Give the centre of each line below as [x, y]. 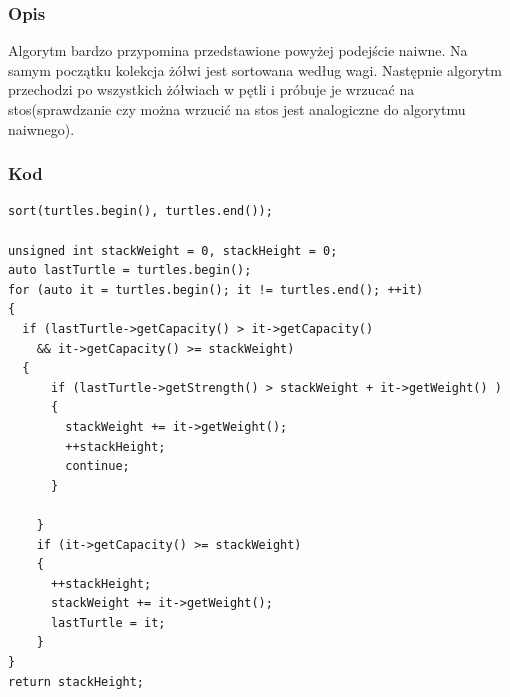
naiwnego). [41, 128]
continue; [97, 466]
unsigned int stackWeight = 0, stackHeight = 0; [173, 250]
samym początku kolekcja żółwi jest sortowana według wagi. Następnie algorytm [255, 69]
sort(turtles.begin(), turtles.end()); [140, 211]
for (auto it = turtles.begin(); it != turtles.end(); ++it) [216, 289]
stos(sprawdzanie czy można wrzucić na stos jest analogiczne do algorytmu [237, 109]
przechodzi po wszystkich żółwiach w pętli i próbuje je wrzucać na [211, 89]
